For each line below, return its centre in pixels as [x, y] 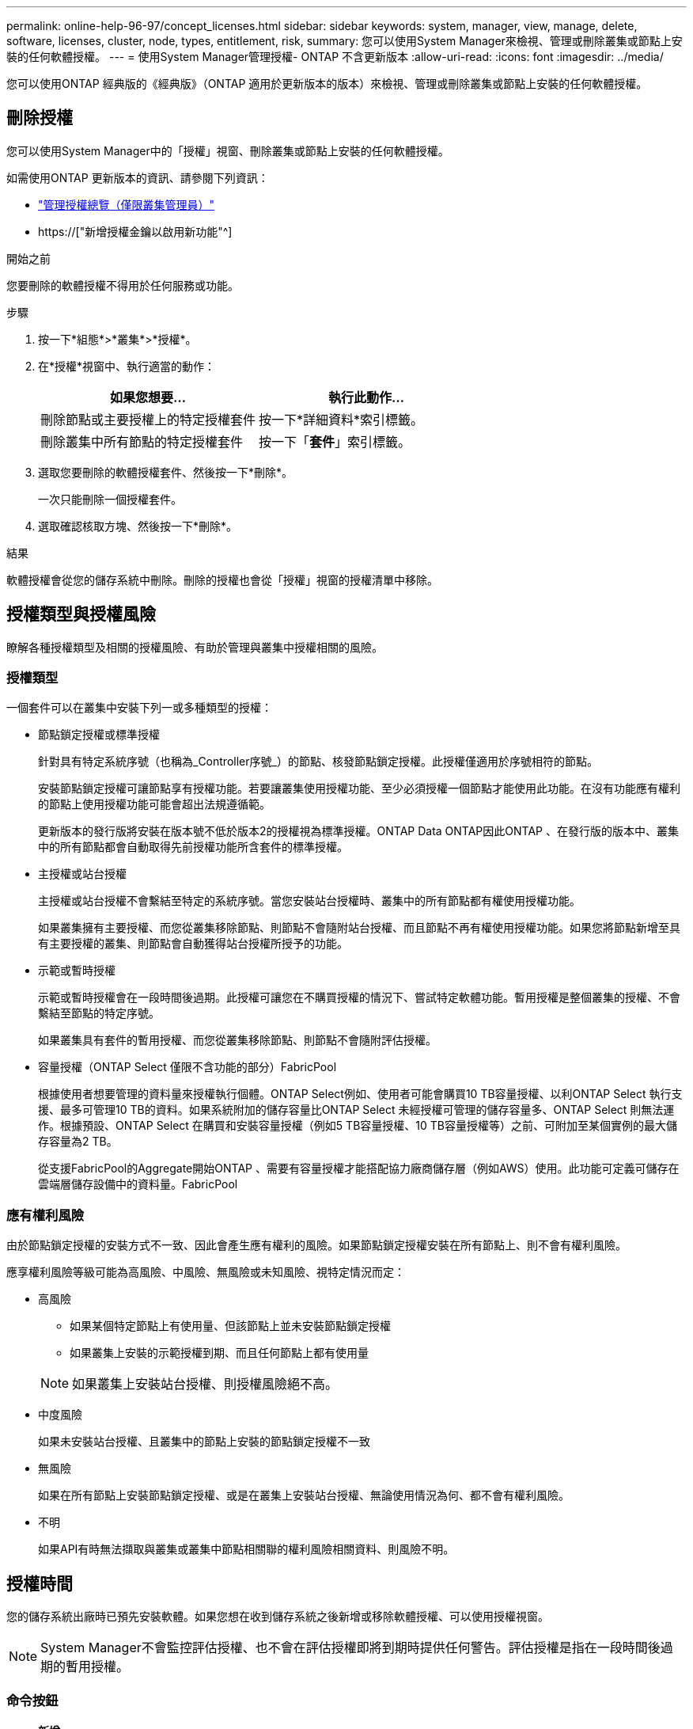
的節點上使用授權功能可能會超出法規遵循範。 [154, 804]
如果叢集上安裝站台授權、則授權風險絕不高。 [205, 1384]
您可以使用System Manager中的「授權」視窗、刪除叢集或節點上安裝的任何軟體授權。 [228, 150]
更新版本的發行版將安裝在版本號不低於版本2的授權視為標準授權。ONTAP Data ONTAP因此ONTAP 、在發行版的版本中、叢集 [358, 831]
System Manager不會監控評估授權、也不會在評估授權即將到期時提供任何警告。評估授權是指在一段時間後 [350, 1648]
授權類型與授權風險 [81, 614]
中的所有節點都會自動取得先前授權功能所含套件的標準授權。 [193, 847]
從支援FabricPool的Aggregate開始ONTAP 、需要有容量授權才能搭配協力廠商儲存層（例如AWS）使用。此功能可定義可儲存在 [359, 1168]
